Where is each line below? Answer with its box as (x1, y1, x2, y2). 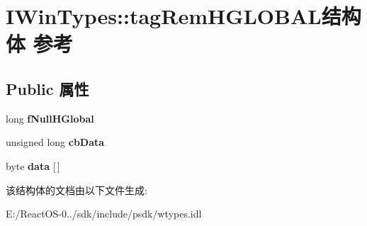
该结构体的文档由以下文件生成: (6, 182, 147, 197)
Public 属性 (6, 77, 89, 99)
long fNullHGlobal (6, 111, 94, 125)
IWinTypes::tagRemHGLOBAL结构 (6, 1, 361, 30)
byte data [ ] (6, 158, 60, 173)
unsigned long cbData (6, 135, 105, 149)
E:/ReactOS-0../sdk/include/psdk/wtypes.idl (6, 206, 202, 221)
